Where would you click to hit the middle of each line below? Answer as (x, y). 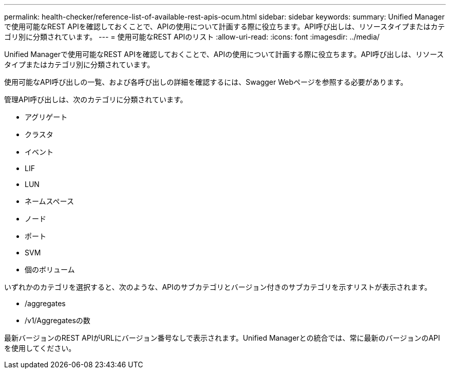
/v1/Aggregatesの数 (58, 320)
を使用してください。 (40, 348)
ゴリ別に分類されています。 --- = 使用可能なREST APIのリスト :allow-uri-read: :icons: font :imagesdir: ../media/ (192, 37)
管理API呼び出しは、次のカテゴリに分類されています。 (96, 99)
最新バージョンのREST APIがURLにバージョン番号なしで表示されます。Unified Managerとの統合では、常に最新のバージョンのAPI (222, 338)
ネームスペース (49, 201)
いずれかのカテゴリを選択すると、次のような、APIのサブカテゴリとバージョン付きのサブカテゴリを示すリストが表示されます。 (218, 287)
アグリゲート (46, 117)
